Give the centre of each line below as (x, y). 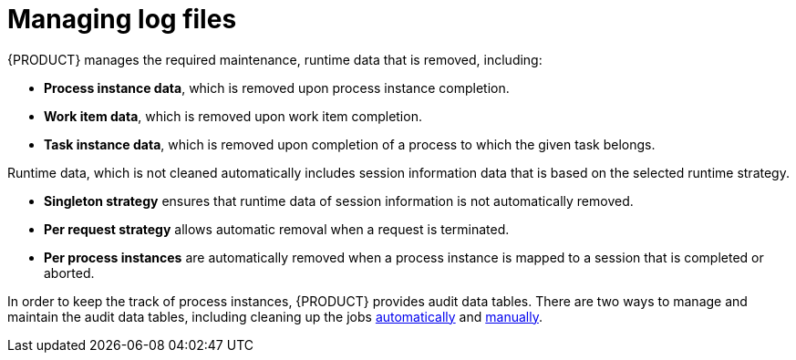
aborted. (69, 273)
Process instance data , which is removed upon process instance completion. (277, 87)
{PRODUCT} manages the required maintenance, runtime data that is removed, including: (275, 59)
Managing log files (122, 19)
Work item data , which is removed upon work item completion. (233, 116)
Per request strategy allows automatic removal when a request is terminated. (277, 229)
